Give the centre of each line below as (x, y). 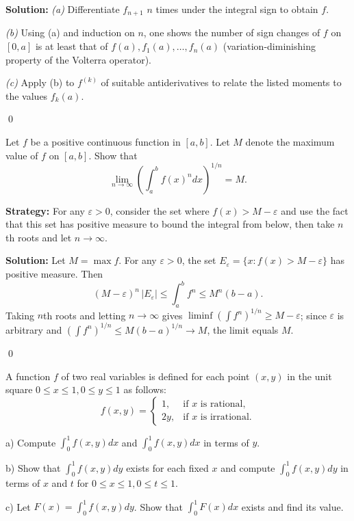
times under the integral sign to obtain (237, 9)
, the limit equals (243, 329)
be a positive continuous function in (105, 142)
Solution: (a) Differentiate (63, 9)
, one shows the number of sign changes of (232, 32)
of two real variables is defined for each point (155, 376)
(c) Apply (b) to (40, 82)
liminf (201, 316)
